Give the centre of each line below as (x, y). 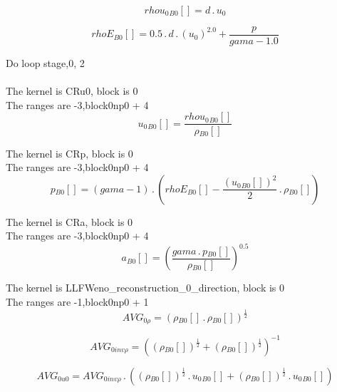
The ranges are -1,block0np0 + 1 (77, 301)
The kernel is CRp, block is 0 (69, 153)
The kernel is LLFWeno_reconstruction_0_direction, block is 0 (145, 288)
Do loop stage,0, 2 (45, 63)
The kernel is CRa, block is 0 (69, 221)
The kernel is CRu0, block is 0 (72, 91)
